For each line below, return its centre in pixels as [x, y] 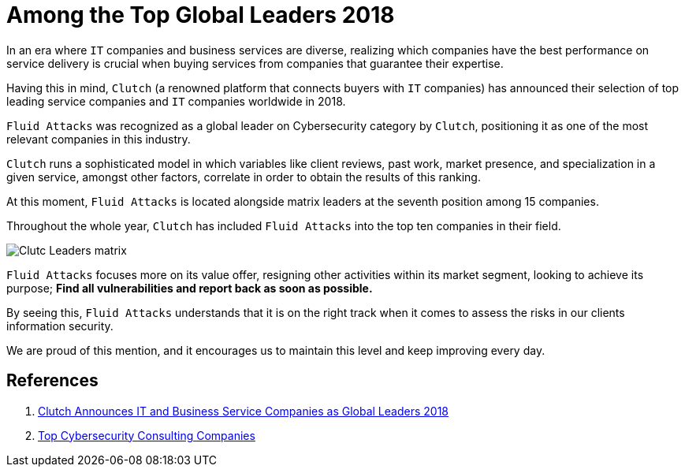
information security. [60, 326]
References [52, 381]
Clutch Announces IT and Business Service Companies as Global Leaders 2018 [243, 411]
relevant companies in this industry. [99, 139]
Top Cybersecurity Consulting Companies [147, 435]
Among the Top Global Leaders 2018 [201, 15]
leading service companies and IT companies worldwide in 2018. [176, 101]
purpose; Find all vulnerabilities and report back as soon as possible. [190, 288]
